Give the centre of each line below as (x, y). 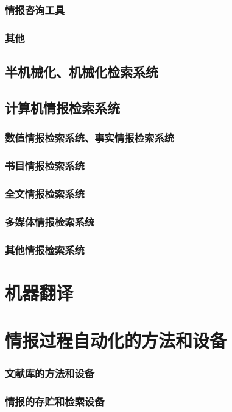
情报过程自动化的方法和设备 (116, 340)
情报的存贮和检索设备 (55, 401)
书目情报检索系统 (45, 166)
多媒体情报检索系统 (50, 221)
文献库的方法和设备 (50, 373)
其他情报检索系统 (45, 249)
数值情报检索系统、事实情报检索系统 (90, 138)
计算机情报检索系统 (62, 107)
